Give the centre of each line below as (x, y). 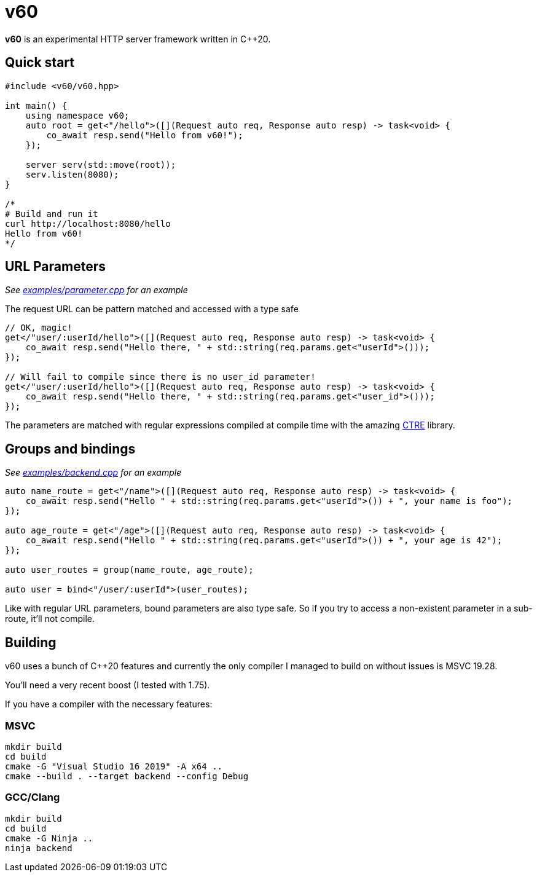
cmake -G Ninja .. (49, 838)
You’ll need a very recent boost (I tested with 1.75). (108, 685)
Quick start (40, 63)
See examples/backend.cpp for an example (93, 473)
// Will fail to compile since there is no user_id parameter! (160, 377)
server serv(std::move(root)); (101, 164)
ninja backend (39, 848)
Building (31, 642)
